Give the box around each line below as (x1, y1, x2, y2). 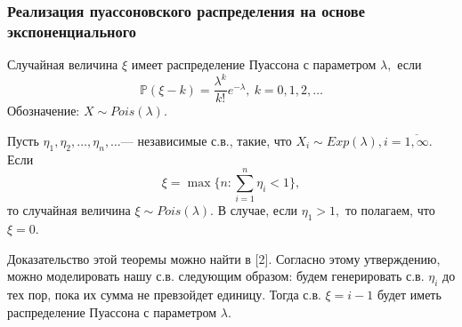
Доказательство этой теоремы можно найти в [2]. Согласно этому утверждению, (7, 249, 441, 267)
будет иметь (377, 285, 442, 304)
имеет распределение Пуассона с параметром (131, 55, 377, 74)
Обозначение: (7, 101, 80, 120)
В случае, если (217, 201, 298, 219)
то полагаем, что (344, 201, 435, 219)
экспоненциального (7, 20, 136, 42)
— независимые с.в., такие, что (120, 131, 292, 149)
